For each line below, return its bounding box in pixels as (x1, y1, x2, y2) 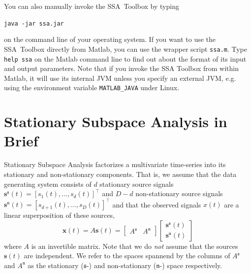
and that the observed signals (112, 199, 201, 209)
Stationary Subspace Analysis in (4, 111, 227, 132)
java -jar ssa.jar (4, 20, 64, 27)
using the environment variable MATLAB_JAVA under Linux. (4, 82, 180, 93)
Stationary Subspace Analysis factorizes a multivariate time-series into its (4, 159, 226, 170)
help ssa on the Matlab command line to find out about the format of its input (4, 53, 247, 64)
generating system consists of (4, 178, 92, 189)
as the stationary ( (28, 260, 84, 270)
